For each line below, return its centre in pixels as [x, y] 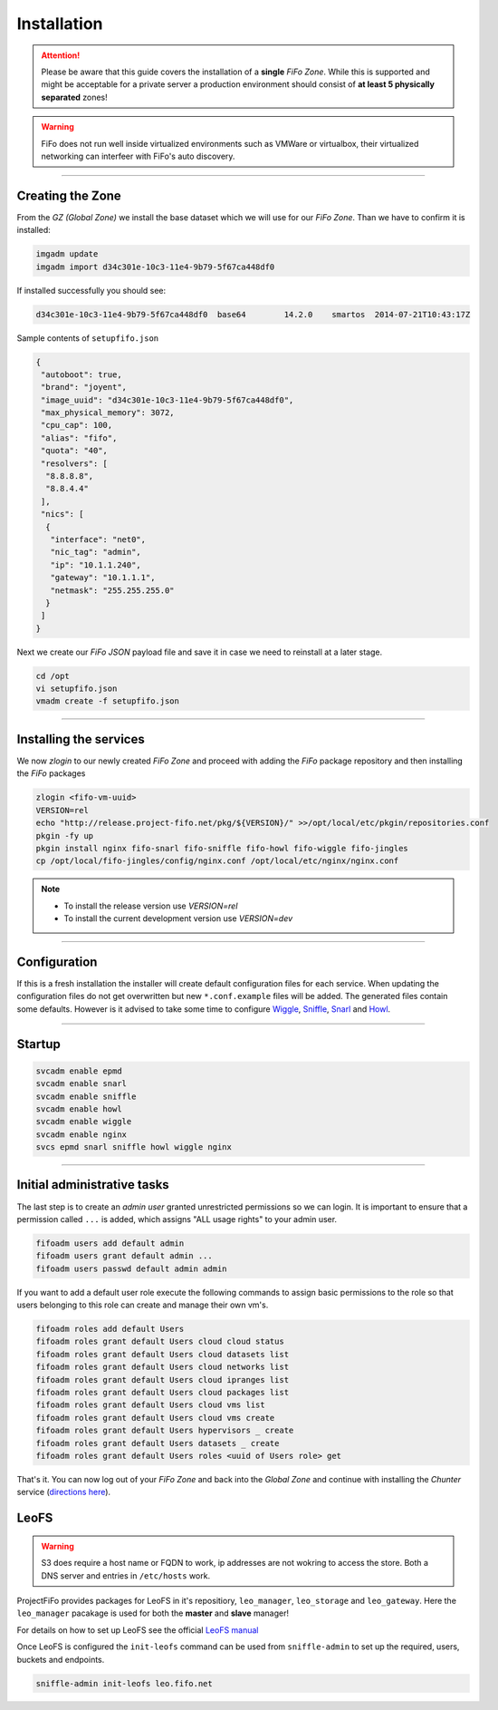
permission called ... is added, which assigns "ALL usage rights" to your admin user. [177, 1219]
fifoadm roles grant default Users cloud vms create [155, 1418]
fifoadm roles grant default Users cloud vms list [151, 1405]
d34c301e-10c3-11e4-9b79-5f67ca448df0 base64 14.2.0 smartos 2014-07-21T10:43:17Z [253, 314]
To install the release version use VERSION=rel [151, 906]
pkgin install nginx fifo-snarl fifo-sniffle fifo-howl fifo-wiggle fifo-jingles [222, 848]
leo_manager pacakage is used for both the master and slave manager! [153, 1613]
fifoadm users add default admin [110, 1243]
